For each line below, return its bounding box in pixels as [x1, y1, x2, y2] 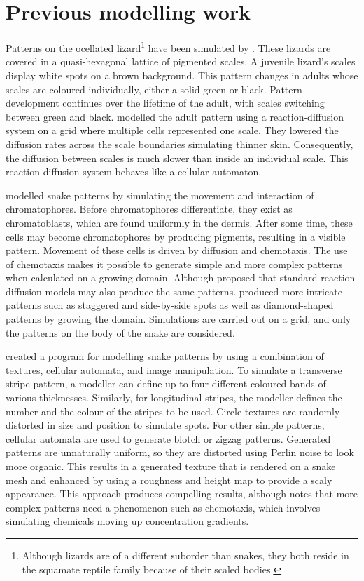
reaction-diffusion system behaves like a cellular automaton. [6, 164, 262, 179]
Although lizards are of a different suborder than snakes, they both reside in [22, 547, 349, 562]
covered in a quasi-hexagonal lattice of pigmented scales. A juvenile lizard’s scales [6, 54, 356, 69]
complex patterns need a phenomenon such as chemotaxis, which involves [6, 500, 321, 514]
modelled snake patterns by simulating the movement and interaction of [6, 187, 314, 202]
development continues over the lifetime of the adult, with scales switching [6, 95, 325, 110]
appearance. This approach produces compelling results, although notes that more [6, 486, 358, 501]
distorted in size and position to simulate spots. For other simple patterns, [6, 418, 325, 432]
